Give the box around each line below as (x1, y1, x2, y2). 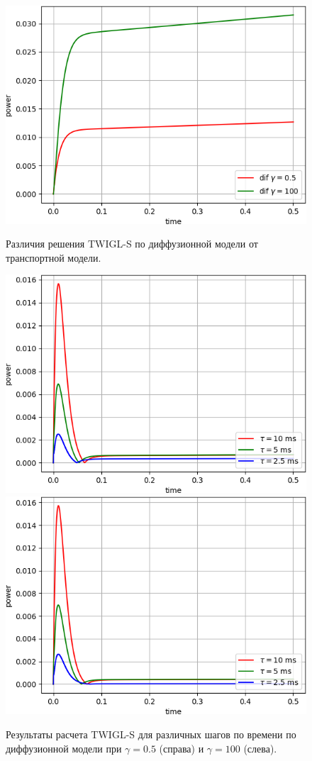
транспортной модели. (6, 250, 101, 265)
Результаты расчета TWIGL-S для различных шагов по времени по (6, 726, 296, 741)
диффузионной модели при (6, 740, 122, 755)
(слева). (243, 740, 277, 755)
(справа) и (159, 740, 204, 755)
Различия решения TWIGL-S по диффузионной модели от (6, 236, 258, 251)
